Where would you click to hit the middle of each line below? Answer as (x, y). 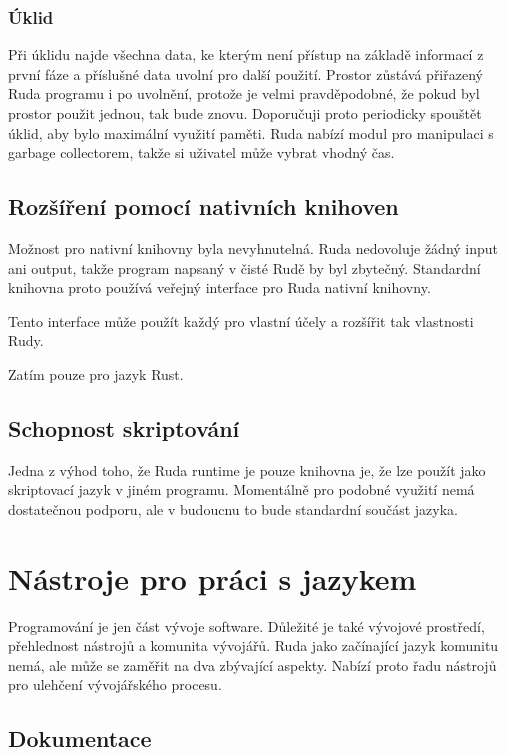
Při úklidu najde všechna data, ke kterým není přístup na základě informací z (246, 54)
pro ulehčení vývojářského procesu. (115, 684)
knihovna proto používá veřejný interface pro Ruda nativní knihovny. (219, 287)
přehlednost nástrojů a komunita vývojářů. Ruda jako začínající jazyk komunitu (253, 645)
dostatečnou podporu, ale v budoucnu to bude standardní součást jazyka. (233, 508)
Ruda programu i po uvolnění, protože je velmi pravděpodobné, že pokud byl (244, 93)
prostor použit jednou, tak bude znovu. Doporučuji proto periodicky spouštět (245, 113)
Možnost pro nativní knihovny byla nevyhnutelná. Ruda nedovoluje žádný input (253, 247)
